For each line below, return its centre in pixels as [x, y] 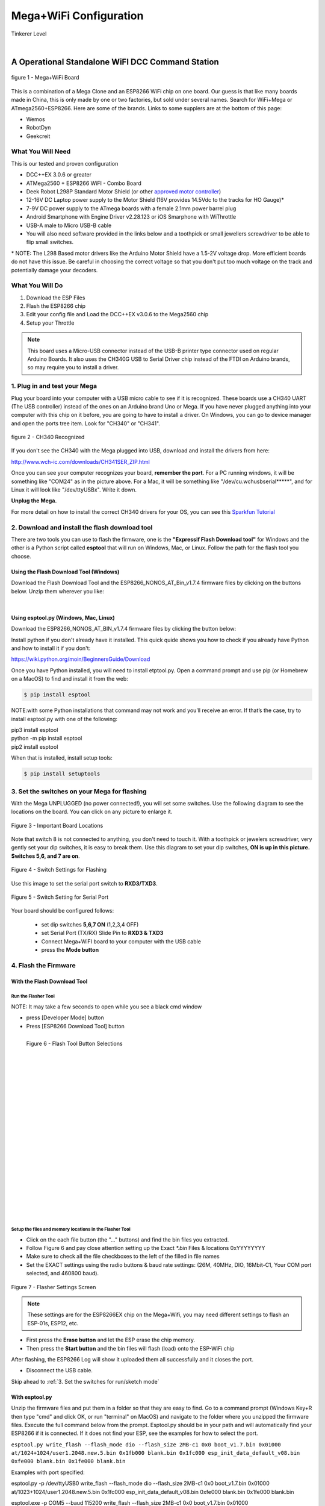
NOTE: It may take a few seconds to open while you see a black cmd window [107, 1007]
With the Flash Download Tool [49, 981]
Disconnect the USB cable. [60, 1370]
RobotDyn [39, 128]
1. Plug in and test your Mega [54, 386]
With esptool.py [32, 1397]
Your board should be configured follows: [63, 911]
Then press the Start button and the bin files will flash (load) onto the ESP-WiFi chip [130, 1348]
